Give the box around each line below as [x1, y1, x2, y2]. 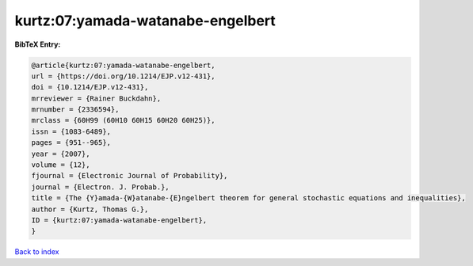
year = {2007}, [31, 149, 90, 158]
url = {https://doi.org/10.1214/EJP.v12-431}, [31, 71, 216, 81]
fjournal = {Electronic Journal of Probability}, [31, 171, 228, 180]
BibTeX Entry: [14, 40, 61, 49]
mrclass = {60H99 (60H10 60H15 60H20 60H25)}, [31, 116, 216, 125]
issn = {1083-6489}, [31, 127, 111, 136]
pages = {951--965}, [31, 139, 111, 147]
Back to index [14, 247, 59, 256]
